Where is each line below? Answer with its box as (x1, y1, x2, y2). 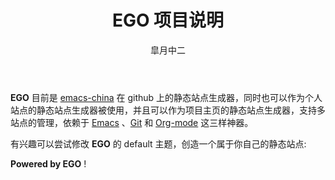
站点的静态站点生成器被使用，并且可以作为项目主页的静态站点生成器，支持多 (10, 104, 326, 116)
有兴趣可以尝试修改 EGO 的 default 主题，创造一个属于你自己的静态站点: (10, 137, 307, 150)
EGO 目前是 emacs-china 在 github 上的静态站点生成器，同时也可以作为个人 (10, 91, 323, 103)
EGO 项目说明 (111, 9, 225, 32)
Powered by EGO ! (10, 157, 87, 170)
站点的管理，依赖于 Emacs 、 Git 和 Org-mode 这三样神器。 (10, 116, 254, 128)
